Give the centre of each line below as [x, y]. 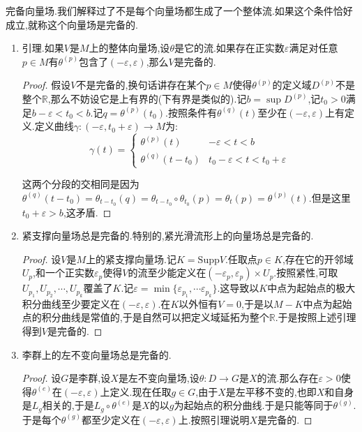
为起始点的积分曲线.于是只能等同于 [254, 405]
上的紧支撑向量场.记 [131, 259]
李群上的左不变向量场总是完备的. [97, 354]
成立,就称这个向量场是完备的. [72, 24]
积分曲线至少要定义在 [71, 303]
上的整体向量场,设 [129, 48]
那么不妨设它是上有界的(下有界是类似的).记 [149, 98]
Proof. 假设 [46, 85]
